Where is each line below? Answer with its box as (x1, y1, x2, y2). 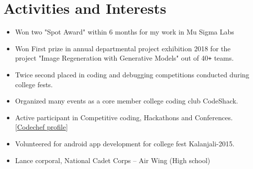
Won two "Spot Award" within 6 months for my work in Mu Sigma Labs (15, 27, 234, 37)
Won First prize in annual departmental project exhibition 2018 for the (15, 43, 231, 53)
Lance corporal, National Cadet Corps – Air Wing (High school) (15, 155, 211, 165)
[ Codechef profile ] (15, 122, 68, 132)
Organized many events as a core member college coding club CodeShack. (15, 96, 238, 106)
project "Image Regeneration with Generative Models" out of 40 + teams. (15, 53, 234, 63)
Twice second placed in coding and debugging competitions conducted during (15, 69, 250, 79)
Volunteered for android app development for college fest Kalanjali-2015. (15, 138, 235, 148)
